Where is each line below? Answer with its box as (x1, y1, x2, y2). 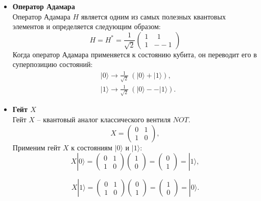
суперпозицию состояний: (12, 59, 93, 70)
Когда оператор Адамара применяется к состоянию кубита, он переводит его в (12, 49, 257, 59)
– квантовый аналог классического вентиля (37, 114, 171, 125)
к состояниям (71, 142, 112, 152)
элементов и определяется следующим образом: (12, 21, 161, 32)
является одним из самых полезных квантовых (81, 11, 226, 21)
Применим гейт (12, 142, 61, 152)
